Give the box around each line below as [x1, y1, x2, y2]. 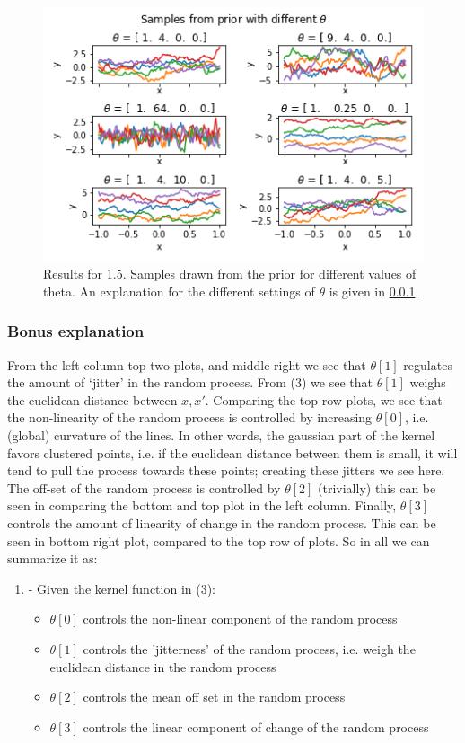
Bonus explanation [7, 320, 145, 342]
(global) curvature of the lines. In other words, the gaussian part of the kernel [7, 426, 435, 445]
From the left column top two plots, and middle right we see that [7, 355, 366, 374]
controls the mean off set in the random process [83, 687, 346, 706]
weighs [409, 373, 446, 392]
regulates [403, 355, 452, 374]
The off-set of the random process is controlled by [7, 478, 281, 497]
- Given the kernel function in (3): [28, 579, 216, 597]
